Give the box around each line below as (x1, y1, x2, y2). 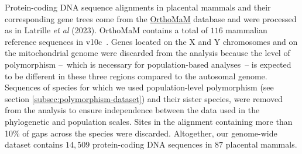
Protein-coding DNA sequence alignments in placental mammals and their (5, 1, 271, 13)
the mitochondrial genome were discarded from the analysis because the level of (5, 47, 290, 59)
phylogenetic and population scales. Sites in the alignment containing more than (5, 115, 293, 127)
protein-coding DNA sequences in (92, 138, 212, 150)
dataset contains (5, 138, 63, 150)
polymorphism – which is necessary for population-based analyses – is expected (5, 58, 291, 70)
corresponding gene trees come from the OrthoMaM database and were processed (5, 12, 297, 24)
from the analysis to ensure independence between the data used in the (5, 104, 260, 116)
